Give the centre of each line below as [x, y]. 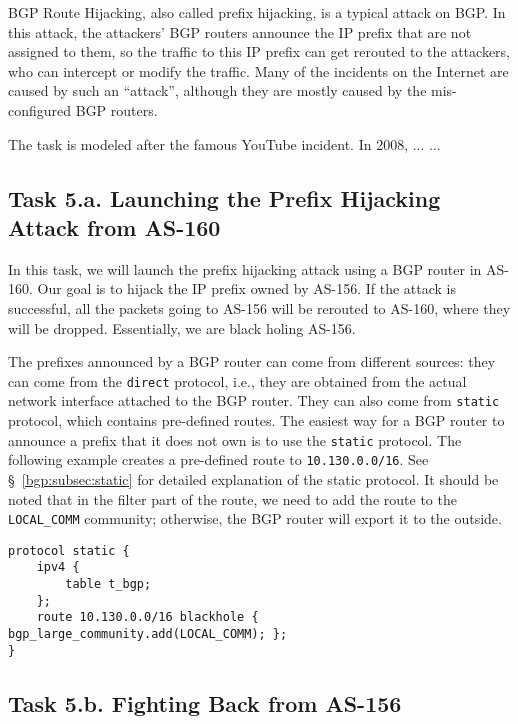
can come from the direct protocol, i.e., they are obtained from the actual [237, 380]
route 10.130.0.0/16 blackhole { [147, 617]
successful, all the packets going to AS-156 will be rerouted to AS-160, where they [259, 307]
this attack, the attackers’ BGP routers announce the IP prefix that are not [240, 31]
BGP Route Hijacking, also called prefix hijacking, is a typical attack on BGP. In [257, 12]
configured [40, 109]
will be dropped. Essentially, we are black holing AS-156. [182, 327]
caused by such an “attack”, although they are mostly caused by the [217, 90]
